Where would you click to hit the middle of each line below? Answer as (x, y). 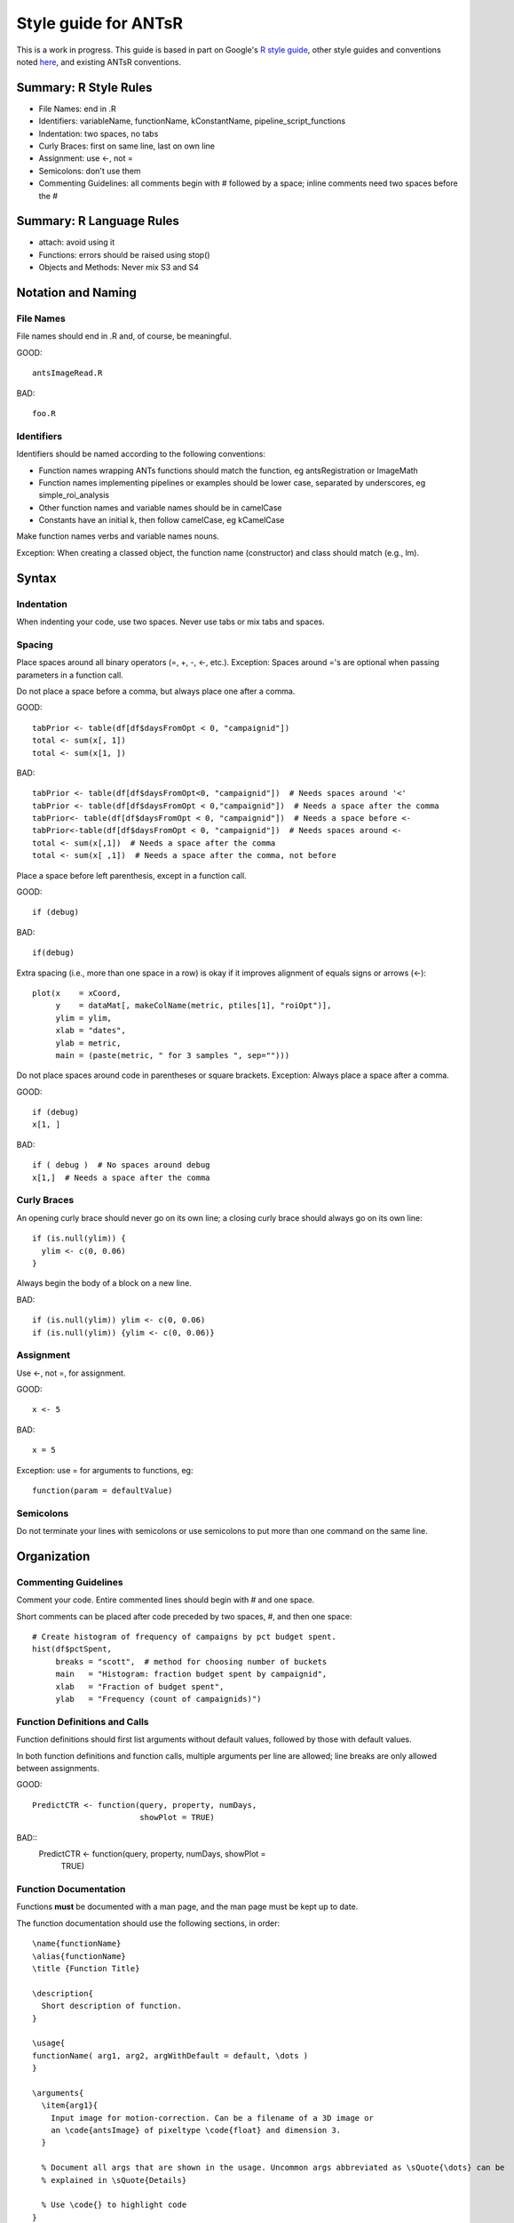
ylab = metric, (88, 1043)
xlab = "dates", (91, 1031)
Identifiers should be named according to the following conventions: (141, 454)
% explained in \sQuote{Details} (114, 2180)
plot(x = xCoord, (77, 993)
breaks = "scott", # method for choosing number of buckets (191, 1661)
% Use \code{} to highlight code (114, 2205)
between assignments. (58, 1768)
